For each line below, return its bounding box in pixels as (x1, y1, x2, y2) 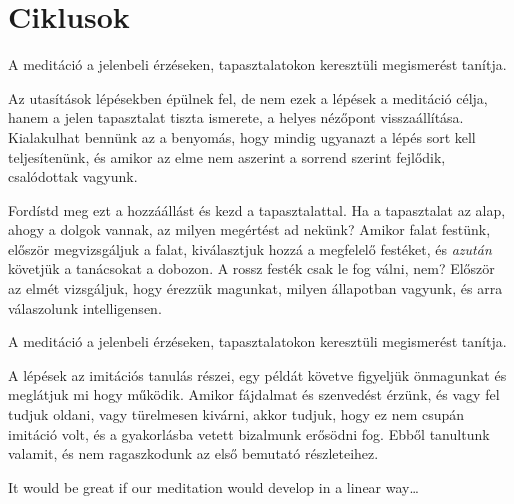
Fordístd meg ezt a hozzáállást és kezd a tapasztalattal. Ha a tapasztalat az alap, (8, 199, 506, 220)
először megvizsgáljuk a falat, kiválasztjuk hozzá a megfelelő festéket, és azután (8, 238, 492, 259)
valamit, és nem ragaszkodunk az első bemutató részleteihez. (8, 443, 379, 464)
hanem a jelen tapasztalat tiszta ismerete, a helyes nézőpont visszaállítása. (8, 107, 464, 128)
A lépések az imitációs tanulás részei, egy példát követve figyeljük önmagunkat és (8, 364, 507, 385)
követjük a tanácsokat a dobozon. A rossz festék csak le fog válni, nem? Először (8, 258, 495, 279)
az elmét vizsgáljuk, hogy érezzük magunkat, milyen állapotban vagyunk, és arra (8, 278, 503, 299)
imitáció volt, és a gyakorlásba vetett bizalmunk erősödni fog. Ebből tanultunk (8, 423, 490, 444)
